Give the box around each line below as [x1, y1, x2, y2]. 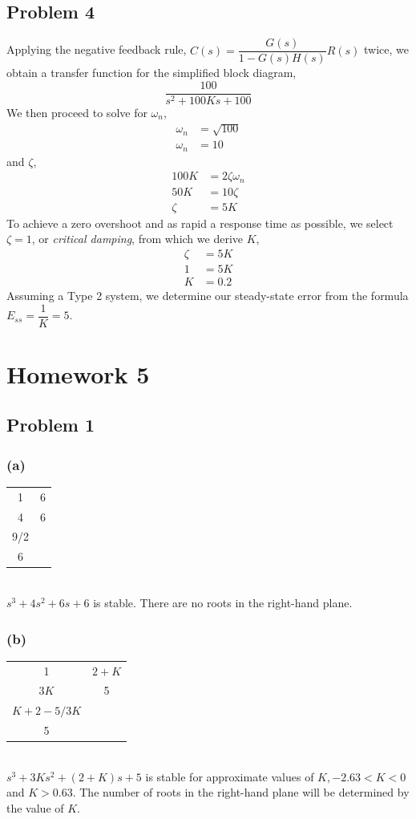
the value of [6, 799, 64, 816]
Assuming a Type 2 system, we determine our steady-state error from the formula [6, 287, 409, 303]
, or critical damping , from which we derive [31, 230, 244, 247]
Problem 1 [6, 412, 95, 437]
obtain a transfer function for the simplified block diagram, [6, 64, 297, 81]
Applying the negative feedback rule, [6, 41, 187, 58]
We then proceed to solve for [6, 103, 147, 120]
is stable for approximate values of [145, 768, 314, 785]
